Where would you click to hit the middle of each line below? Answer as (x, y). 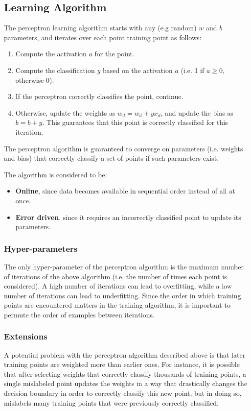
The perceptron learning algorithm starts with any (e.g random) (100, 28)
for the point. (114, 54)
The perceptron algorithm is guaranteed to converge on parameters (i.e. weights (124, 148)
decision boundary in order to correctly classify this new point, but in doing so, (123, 393)
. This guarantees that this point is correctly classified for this (135, 122)
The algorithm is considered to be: (56, 174)
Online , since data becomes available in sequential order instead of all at (125, 191)
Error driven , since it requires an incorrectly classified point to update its (128, 217)
